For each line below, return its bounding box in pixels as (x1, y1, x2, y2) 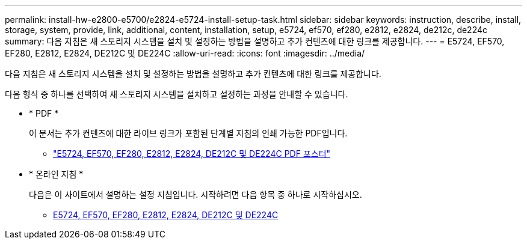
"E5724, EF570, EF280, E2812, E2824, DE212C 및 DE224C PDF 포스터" (53, 148, 331, 159)
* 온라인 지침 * (29, 169, 84, 179)
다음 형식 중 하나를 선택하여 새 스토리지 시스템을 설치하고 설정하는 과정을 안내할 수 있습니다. (5, 89, 348, 99)
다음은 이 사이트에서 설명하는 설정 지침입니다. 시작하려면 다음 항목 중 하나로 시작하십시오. (29, 189, 362, 200)
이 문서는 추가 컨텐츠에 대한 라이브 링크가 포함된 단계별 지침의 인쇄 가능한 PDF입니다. (29, 128, 348, 138)
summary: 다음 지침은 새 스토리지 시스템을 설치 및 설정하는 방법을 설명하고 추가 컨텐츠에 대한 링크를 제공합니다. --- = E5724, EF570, (5, 36, 505, 46)
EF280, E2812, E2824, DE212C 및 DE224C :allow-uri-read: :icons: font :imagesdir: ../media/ (5, 48, 365, 58)
